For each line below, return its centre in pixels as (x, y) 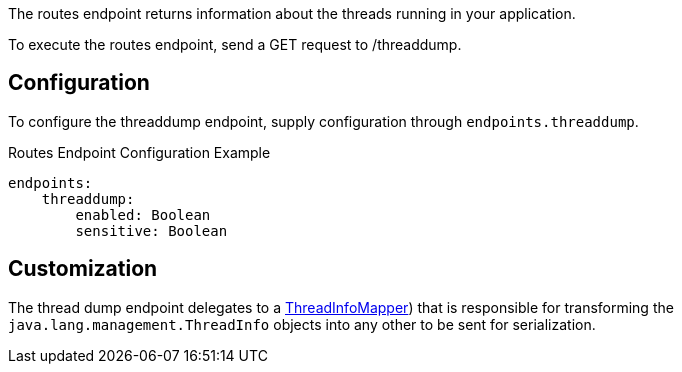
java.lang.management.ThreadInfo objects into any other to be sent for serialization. (302, 324)
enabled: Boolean (143, 214)
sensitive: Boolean (151, 230)
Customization (83, 269)
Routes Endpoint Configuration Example (139, 152)
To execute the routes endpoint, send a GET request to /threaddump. (235, 44)
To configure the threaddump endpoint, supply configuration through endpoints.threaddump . (323, 121)
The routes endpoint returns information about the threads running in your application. (292, 13)
